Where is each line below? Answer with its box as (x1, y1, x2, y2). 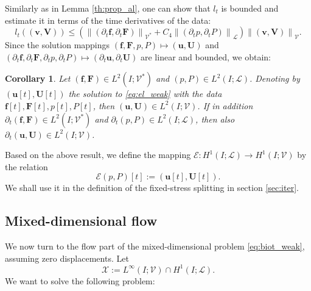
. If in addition (197, 99, 253, 112)
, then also (195, 112, 235, 125)
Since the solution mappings (5, 38, 110, 51)
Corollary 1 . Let (5, 72, 71, 85)
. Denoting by (249, 72, 300, 85)
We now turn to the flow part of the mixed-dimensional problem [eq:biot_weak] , (5, 240, 305, 253)
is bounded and (221, 2, 279, 14)
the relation (5, 160, 48, 173)
